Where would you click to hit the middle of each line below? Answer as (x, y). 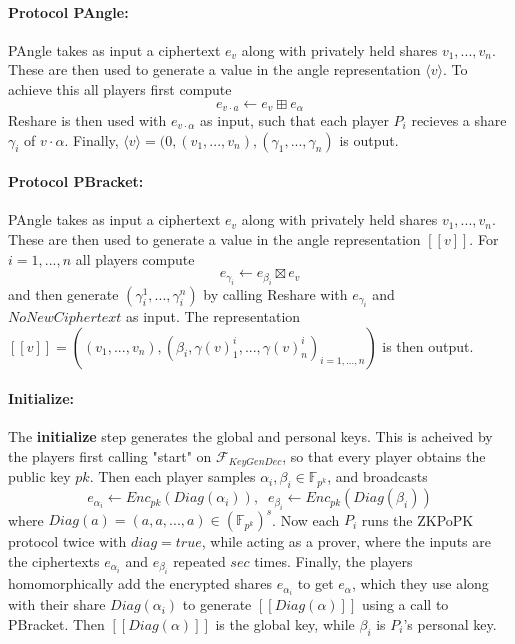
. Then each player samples (172, 476)
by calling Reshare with (275, 293)
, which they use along (420, 583)
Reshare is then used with (87, 120)
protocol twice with (67, 541)
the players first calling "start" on (110, 456)
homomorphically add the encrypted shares (140, 583)
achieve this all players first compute (120, 88)
